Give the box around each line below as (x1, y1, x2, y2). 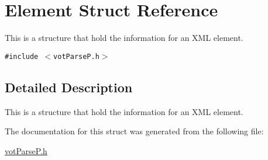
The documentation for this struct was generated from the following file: (5, 125, 264, 137)
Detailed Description (5, 78, 133, 96)
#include (5, 52, 39, 61)
